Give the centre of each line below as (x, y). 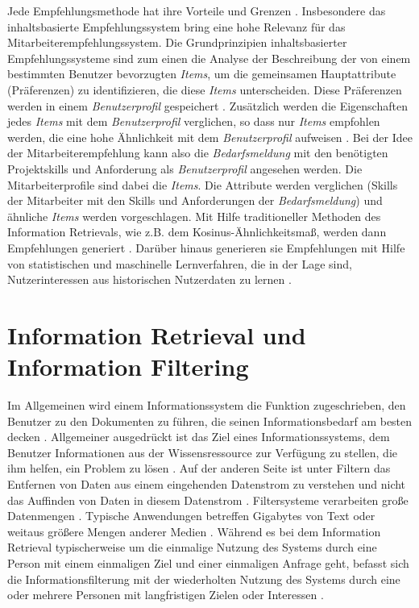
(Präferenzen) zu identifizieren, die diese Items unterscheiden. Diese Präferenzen (205, 89)
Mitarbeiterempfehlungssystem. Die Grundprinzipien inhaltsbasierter (177, 42)
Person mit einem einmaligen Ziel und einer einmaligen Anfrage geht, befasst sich (208, 562)
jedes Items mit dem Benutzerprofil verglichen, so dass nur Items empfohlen (194, 121)
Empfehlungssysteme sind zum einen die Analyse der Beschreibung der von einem (209, 58)
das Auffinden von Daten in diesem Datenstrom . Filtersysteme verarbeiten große (208, 500)
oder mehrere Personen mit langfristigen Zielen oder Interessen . (166, 595)
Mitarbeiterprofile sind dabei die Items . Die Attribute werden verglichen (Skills (203, 184)
